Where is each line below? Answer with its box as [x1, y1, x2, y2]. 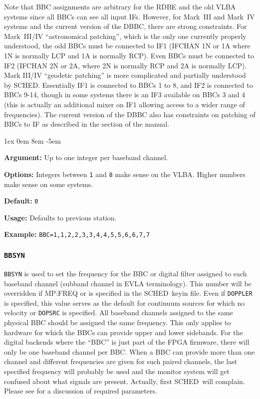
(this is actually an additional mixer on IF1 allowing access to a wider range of [4, 99, 245, 109]
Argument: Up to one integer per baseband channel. [4, 152, 168, 163]
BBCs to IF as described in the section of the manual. [4, 119, 170, 129]
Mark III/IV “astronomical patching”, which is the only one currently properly [4, 30, 247, 41]
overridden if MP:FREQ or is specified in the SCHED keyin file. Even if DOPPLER [4, 288, 253, 298]
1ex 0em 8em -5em [4, 135, 61, 146]
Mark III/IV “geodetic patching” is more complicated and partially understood [4, 70, 246, 80]
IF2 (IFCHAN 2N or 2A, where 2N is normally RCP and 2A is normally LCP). [4, 60, 247, 70]
